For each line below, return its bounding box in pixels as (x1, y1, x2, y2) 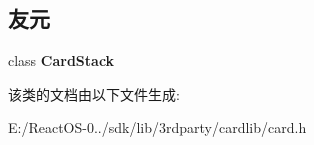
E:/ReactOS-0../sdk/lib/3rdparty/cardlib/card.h (8, 117, 307, 138)
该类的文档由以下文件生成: (8, 83, 180, 104)
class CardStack (8, 50, 115, 71)
